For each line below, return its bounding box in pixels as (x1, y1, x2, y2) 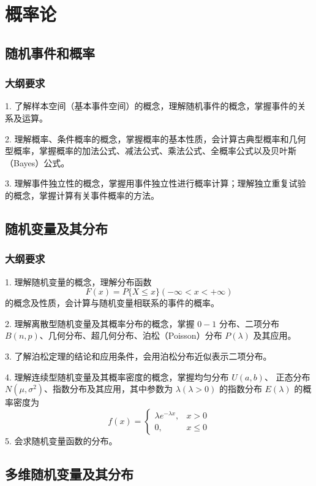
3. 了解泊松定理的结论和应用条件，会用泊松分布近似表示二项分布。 (5, 349, 272, 362)
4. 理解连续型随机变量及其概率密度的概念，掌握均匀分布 (5, 370, 229, 383)
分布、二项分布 (219, 317, 280, 330)
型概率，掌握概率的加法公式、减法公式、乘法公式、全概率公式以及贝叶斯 (5, 144, 296, 157)
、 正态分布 (264, 370, 310, 383)
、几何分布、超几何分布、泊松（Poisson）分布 (39, 329, 222, 342)
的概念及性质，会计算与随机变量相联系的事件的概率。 (5, 296, 219, 309)
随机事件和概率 (5, 43, 95, 62)
